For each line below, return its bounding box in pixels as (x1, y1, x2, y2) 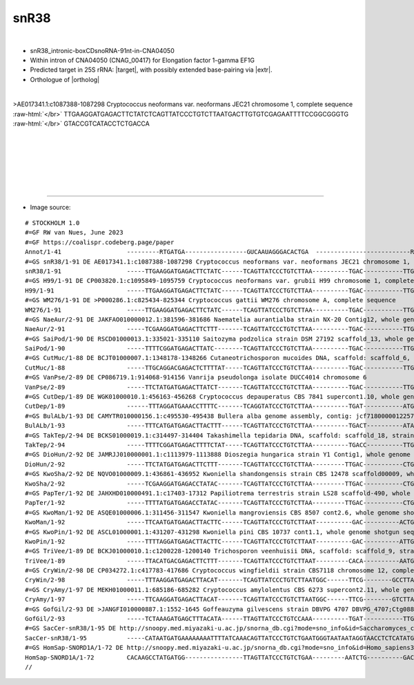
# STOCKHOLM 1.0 (25, 219, 80, 227)
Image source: (30, 203, 71, 211)
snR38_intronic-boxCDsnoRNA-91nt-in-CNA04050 (30, 46, 175, 54)
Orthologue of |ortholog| (30, 75, 100, 83)
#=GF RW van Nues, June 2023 (25, 228, 124, 237)
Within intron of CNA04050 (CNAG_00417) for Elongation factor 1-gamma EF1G (30, 56, 255, 64)
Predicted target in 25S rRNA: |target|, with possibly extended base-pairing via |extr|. (30, 66, 273, 74)
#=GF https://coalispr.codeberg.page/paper (25, 238, 175, 246)
